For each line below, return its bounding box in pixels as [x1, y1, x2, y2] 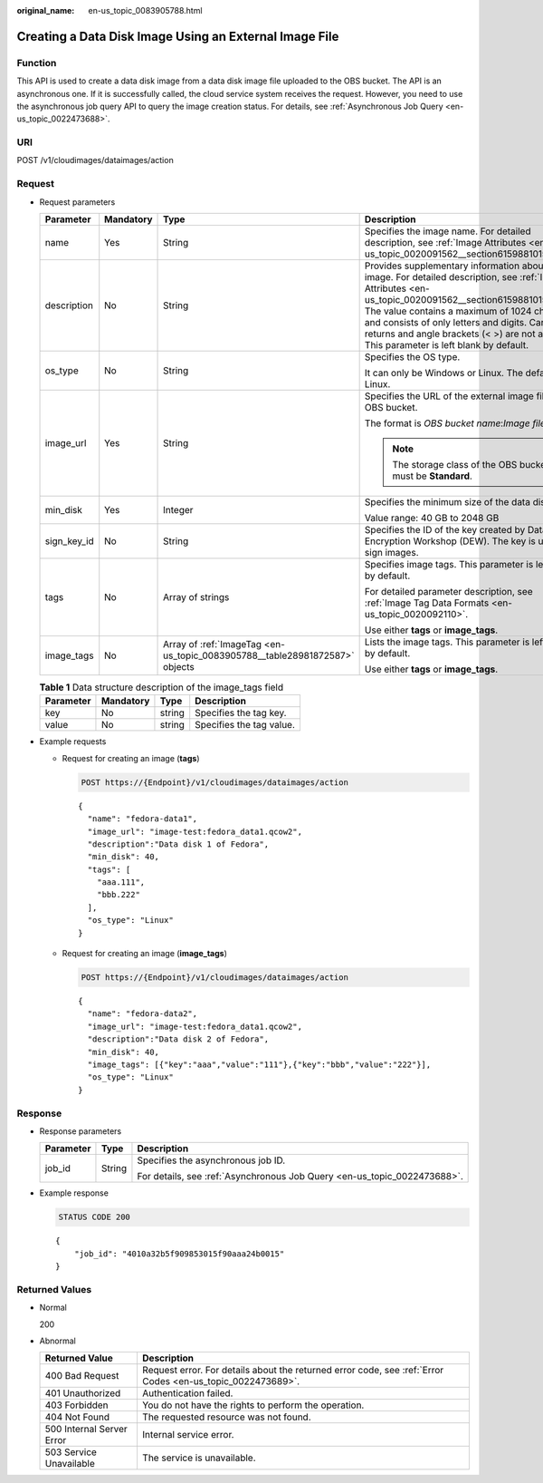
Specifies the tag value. [195, 719, 296, 732]
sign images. [364, 547, 419, 558]
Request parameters [39, 196, 116, 208]
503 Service [44, 1446, 97, 1459]
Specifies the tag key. [195, 707, 287, 720]
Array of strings [163, 591, 230, 603]
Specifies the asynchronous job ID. [137, 1154, 286, 1167]
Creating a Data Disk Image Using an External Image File [16, 28, 339, 44]
